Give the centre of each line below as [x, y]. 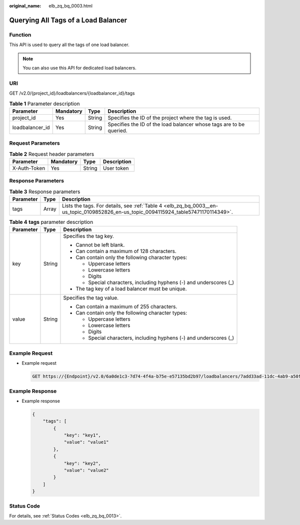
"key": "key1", [82, 435]
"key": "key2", [82, 463]
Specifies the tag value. [91, 298]
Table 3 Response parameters [45, 191]
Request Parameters [34, 143]
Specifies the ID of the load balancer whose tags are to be [176, 124]
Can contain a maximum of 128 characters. [126, 251]
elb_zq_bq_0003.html [70, 6]
